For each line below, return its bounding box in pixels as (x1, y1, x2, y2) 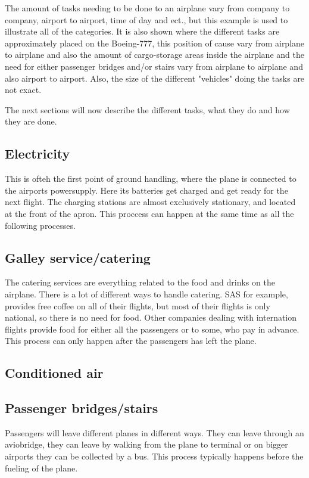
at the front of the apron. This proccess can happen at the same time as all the (5, 207, 294, 219)
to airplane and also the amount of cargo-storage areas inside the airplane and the (5, 48, 304, 61)
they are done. (5, 115, 57, 128)
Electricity (5, 144, 70, 163)
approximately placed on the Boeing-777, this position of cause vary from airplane (5, 36, 305, 49)
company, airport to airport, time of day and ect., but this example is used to (5, 13, 288, 26)
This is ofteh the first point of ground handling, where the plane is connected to (5, 172, 296, 185)
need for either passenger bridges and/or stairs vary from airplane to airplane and (5, 60, 303, 72)
